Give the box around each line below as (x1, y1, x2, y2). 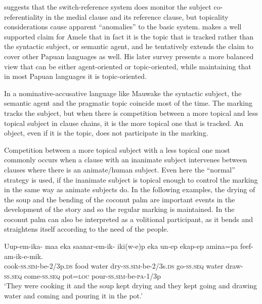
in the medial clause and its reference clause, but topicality (46, 11, 229, 22)
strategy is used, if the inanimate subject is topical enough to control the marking (4, 174, 258, 185)
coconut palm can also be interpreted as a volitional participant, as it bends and (4, 213, 253, 224)
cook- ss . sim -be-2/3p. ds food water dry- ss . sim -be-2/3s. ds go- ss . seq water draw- (4, 260, 243, 271)
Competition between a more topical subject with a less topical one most (4, 144, 230, 155)
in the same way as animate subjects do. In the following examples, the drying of (4, 184, 255, 195)
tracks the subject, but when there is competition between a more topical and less (4, 107, 258, 118)
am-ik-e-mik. (4, 250, 43, 261)
